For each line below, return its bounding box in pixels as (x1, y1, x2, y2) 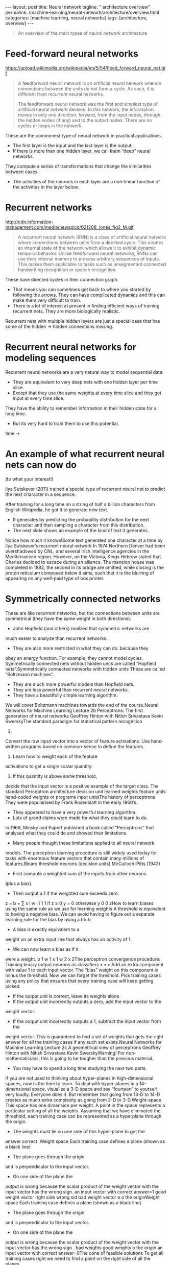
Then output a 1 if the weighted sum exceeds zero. (12, 890, 119, 896)
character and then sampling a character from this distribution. (12, 522, 144, 528)
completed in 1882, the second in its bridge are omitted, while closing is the (5, 564, 164, 570)
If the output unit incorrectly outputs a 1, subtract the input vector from (12, 1018, 161, 1024)
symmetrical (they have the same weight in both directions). (5, 615, 132, 622)
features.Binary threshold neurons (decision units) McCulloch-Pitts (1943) (5, 861, 161, 867)
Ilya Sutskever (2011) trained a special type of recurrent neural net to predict (5, 486, 165, 492)
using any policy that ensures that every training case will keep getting (5, 977, 154, 984)
